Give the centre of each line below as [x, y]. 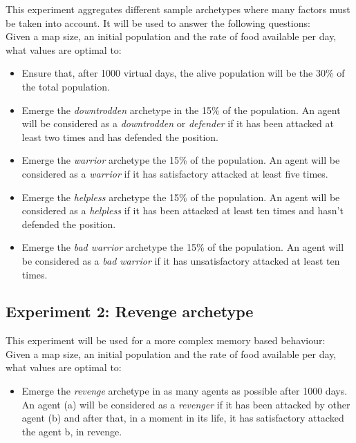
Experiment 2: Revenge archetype [130, 311]
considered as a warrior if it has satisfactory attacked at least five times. [175, 173]
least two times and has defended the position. [120, 136]
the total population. [66, 86]
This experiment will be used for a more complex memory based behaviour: [166, 340]
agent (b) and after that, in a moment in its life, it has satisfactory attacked [183, 418]
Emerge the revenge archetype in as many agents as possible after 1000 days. [185, 391]
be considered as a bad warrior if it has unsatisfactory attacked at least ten [181, 260]
